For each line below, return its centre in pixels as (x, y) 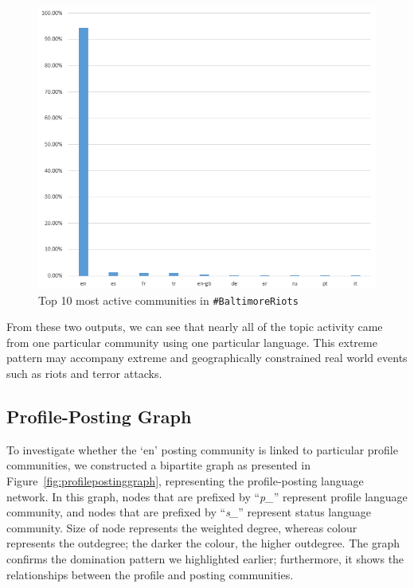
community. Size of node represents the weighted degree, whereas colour (182, 527)
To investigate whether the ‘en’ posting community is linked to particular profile (202, 449)
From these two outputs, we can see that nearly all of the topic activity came (195, 327)
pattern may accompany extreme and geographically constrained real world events (207, 358)
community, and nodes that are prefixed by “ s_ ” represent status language (189, 512)
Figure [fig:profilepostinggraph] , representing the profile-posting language (185, 481)
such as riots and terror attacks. (84, 374)
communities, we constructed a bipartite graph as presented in (158, 465)
